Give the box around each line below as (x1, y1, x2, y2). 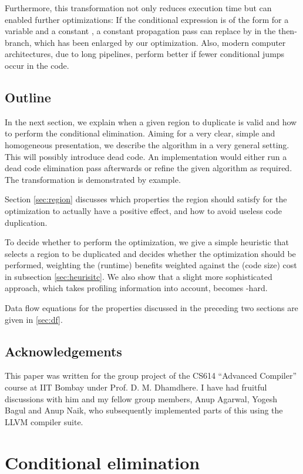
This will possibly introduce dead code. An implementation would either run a (5, 150, 287, 162)
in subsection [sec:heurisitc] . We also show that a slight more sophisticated (5, 270, 272, 282)
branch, (5, 36, 32, 48)
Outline (5, 88, 51, 106)
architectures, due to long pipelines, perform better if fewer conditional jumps (5, 48, 285, 60)
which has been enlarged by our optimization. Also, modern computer (34, 36, 286, 48)
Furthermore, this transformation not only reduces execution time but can (5, 2, 272, 14)
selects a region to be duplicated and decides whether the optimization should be (5, 247, 296, 259)
